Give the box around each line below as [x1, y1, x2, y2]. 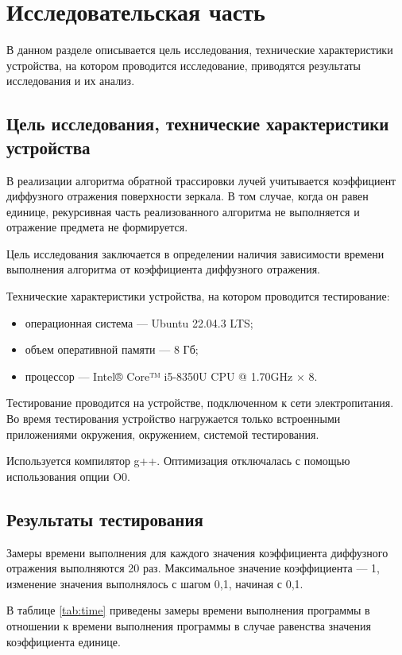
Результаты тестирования [6, 506, 203, 531]
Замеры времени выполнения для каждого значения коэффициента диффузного [6, 544, 388, 560]
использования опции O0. [6, 467, 130, 484]
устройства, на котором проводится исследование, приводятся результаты [6, 56, 361, 73]
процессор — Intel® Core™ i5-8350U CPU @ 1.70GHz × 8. [25, 367, 318, 384]
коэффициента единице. [6, 633, 121, 649]
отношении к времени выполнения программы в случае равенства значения [6, 617, 371, 634]
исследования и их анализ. [6, 72, 135, 89]
